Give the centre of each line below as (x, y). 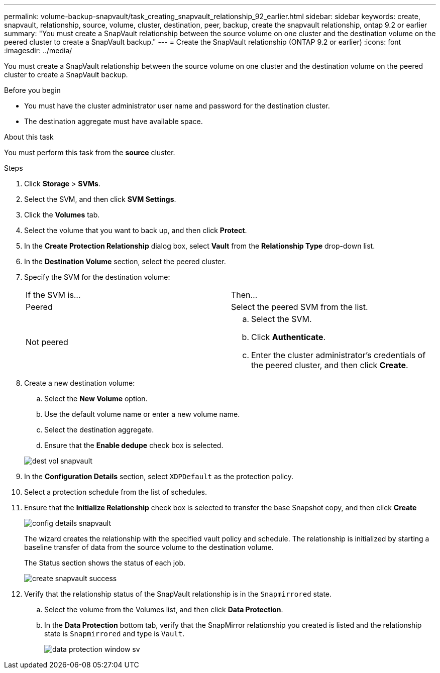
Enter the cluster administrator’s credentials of (339, 355)
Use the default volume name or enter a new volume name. (142, 414)
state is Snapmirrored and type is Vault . (115, 634)
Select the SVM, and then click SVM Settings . (100, 199)
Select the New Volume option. (96, 399)
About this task (29, 137)
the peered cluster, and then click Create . (330, 365)
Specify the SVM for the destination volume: (97, 277)
